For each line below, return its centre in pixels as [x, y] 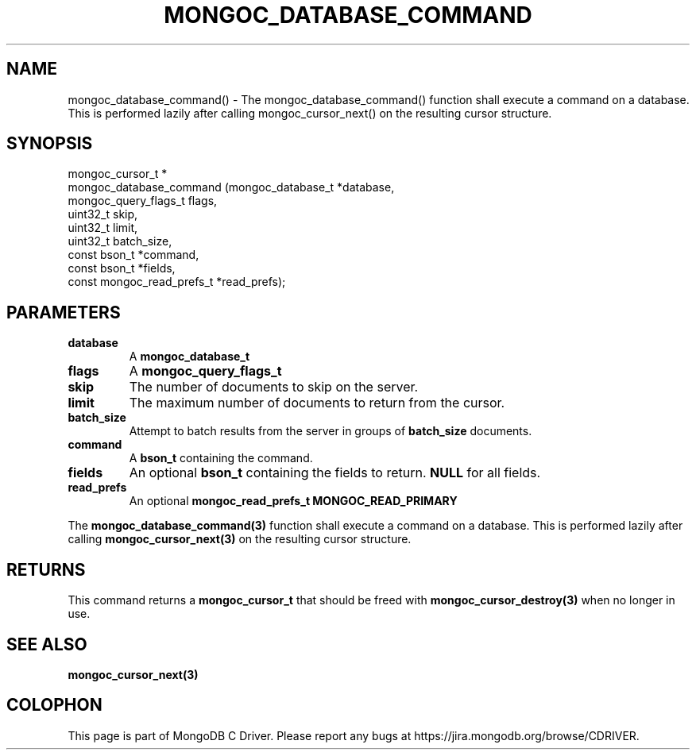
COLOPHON [54, 705]
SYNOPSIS [50, 144]
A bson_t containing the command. [221, 458]
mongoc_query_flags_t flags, [143, 201]
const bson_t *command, [133, 255]
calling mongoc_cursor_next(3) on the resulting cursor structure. [240, 539]
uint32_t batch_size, [120, 241]
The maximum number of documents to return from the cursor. [317, 403]
